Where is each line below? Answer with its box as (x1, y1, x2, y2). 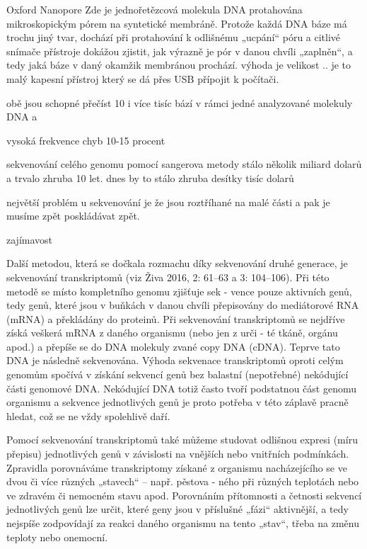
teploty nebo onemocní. (6, 529, 108, 544)
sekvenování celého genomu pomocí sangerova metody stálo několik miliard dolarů (6, 157, 362, 171)
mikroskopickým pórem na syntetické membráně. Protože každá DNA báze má (6, 16, 347, 30)
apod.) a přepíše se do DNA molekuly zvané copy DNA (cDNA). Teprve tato (6, 339, 340, 353)
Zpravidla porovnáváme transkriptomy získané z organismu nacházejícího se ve (6, 460, 347, 475)
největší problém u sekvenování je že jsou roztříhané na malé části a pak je (6, 194, 330, 209)
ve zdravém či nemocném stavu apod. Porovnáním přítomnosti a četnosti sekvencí (6, 487, 362, 502)
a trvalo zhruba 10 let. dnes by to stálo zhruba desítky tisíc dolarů (6, 170, 294, 185)
